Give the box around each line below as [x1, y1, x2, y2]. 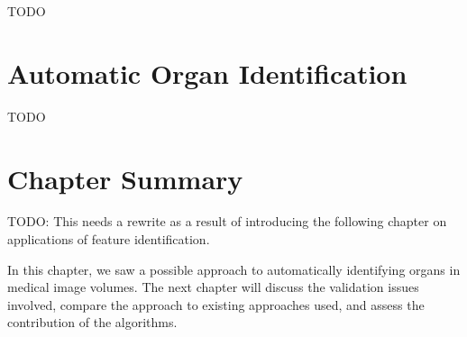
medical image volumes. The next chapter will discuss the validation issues [7, 278, 419, 296]
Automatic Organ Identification [7, 54, 407, 91]
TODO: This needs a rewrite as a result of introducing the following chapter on [7, 212, 447, 231]
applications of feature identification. [7, 230, 210, 249]
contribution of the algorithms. [7, 313, 178, 332]
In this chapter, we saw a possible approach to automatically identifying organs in [7, 260, 461, 278]
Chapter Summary [7, 159, 243, 196]
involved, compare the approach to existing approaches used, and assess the [7, 295, 425, 314]
